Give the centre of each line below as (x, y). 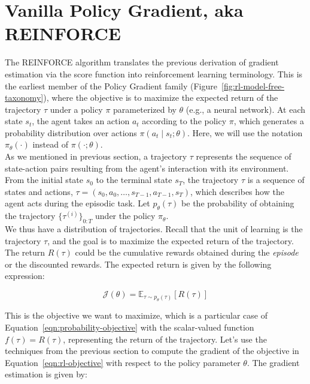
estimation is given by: (46, 374)
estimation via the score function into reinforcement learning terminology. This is (154, 73)
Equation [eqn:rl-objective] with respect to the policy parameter (123, 362)
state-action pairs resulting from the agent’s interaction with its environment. (147, 168)
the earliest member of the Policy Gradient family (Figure (111, 85)
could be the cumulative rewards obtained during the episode (187, 252)
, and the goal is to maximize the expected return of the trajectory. (171, 240)
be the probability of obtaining (238, 203)
